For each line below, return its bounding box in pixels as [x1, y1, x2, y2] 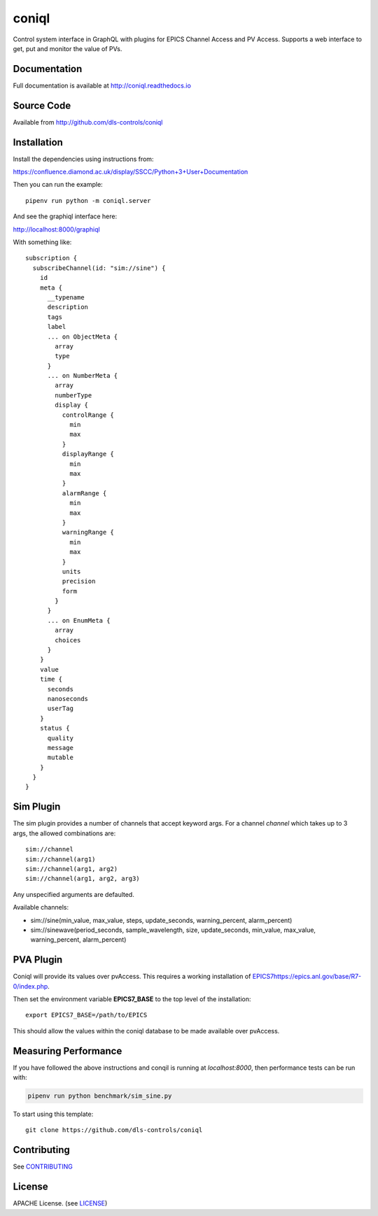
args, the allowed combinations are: [13, 829, 116, 837]
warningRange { [62, 528, 115, 537]
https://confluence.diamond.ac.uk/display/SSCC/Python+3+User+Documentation [13, 168, 248, 176]
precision [62, 577, 96, 586]
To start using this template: [13, 1110, 94, 1119]
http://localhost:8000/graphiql [13, 225, 101, 234]
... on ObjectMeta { [47, 332, 118, 341]
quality [47, 734, 73, 742]
